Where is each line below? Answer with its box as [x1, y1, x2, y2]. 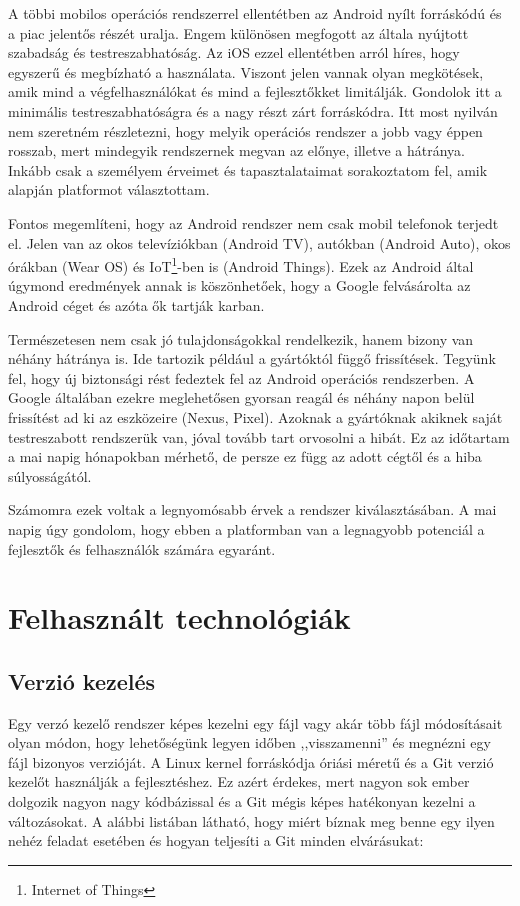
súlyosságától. [8, 465, 92, 486]
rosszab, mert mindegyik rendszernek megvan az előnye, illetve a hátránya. [8, 140, 465, 161]
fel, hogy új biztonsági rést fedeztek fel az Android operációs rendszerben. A [8, 367, 475, 388]
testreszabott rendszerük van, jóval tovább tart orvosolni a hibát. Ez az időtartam [8, 426, 510, 447]
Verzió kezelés [8, 665, 156, 696]
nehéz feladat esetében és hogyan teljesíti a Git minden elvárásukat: [8, 830, 424, 851]
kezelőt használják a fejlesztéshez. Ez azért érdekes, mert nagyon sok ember [8, 771, 470, 792]
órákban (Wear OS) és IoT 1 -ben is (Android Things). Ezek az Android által [8, 253, 474, 276]
